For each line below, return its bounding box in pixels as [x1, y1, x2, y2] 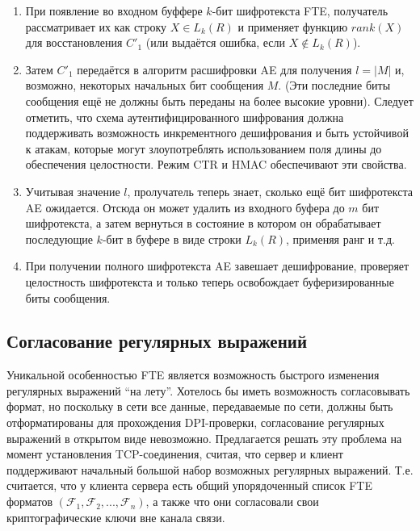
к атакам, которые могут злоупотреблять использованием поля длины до [25, 140, 382, 157]
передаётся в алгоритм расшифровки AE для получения [77, 61, 352, 77]
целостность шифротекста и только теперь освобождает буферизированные [25, 273, 394, 290]
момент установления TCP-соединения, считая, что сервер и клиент [6, 445, 343, 462]
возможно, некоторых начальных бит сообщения [25, 77, 264, 94]
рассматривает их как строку [25, 18, 166, 35]
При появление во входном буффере [25, 2, 203, 19]
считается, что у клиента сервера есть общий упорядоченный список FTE [6, 477, 372, 494]
